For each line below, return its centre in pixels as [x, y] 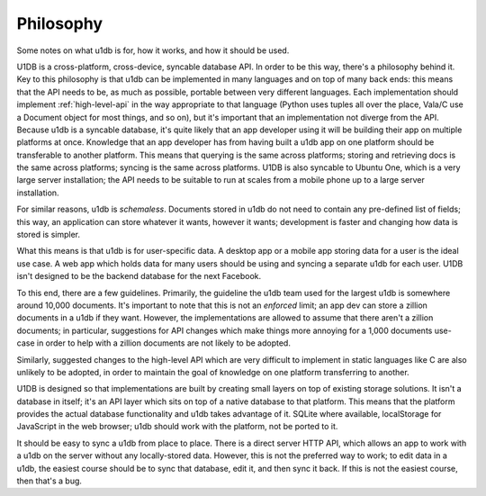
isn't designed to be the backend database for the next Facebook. [139, 276]
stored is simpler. [49, 235]
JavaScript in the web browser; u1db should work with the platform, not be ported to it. [177, 427]
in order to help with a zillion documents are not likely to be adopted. [164, 343]
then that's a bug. [49, 481]
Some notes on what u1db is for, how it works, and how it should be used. [153, 50]
